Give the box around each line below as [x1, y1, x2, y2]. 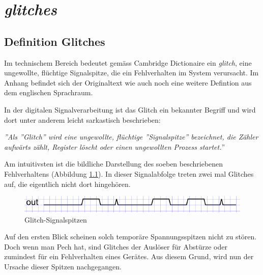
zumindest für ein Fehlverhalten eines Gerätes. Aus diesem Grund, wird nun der [4, 251, 254, 262]
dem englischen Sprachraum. [4, 87, 93, 98]
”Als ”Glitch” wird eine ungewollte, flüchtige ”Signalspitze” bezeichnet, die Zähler [4, 131, 258, 142]
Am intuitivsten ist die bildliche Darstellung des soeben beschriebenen [4, 158, 223, 169]
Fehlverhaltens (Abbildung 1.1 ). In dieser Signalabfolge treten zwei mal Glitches [4, 168, 254, 179]
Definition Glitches [4, 33, 105, 49]
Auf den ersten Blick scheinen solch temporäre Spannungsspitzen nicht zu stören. [4, 231, 257, 242]
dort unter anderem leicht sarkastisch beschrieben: [4, 114, 161, 125]
